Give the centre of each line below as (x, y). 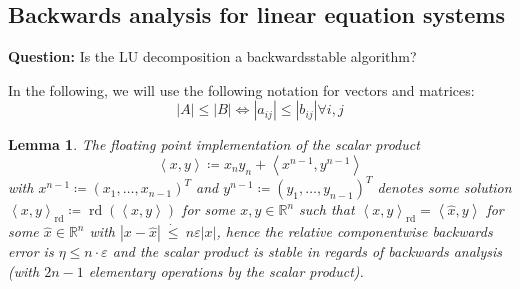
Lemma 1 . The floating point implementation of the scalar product (214, 144)
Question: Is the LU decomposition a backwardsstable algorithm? (212, 56)
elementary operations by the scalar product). (226, 270)
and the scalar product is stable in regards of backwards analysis (307, 251)
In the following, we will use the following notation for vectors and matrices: (241, 89)
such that (327, 209)
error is (31, 251)
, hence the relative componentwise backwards (354, 231)
